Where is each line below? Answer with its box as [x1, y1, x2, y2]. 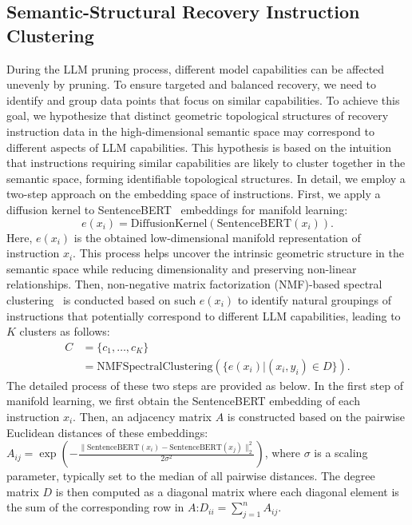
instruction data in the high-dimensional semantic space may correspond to [6, 122, 374, 139]
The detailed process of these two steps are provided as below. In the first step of [6, 376, 403, 393]
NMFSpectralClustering [97, 360, 213, 372]
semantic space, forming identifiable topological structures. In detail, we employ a [6, 169, 406, 186]
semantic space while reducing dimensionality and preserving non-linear [6, 260, 357, 276]
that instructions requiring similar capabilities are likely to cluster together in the [6, 154, 406, 171]
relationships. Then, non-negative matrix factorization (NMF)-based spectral [6, 276, 382, 292]
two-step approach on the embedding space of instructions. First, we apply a [6, 185, 381, 202]
